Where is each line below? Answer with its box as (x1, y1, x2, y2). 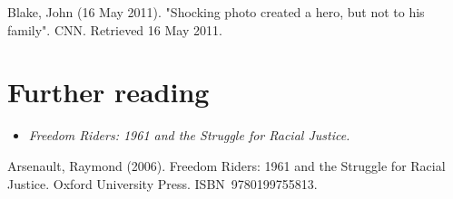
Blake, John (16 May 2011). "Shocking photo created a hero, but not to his (7, 3, 425, 21)
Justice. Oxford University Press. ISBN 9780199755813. (7, 174, 318, 193)
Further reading (7, 73, 210, 110)
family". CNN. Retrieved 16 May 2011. (7, 20, 222, 39)
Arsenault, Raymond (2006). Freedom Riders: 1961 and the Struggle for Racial (7, 156, 446, 175)
